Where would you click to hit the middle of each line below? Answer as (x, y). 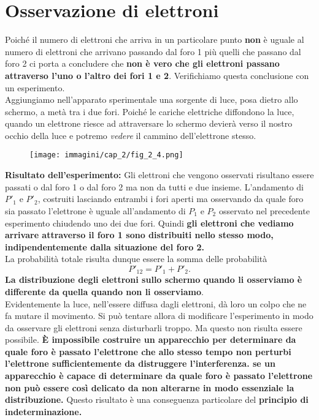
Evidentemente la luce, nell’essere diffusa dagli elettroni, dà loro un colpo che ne (156, 303)
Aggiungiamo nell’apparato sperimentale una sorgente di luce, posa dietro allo (152, 99)
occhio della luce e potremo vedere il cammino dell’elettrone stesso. (131, 135)
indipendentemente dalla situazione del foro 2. (105, 246)
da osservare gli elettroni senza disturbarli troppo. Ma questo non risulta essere (154, 327)
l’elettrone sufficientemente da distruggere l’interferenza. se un (140, 363)
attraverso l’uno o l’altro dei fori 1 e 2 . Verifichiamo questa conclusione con (157, 75)
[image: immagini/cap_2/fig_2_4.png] (106, 155)
